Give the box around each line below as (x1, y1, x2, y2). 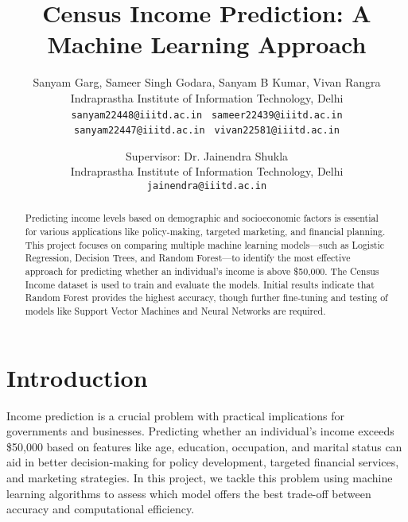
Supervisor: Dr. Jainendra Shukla (125, 147, 289, 164)
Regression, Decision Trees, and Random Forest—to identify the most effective (25, 251, 351, 265)
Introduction (6, 361, 148, 393)
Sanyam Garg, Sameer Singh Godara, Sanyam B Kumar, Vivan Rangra (33, 74, 381, 91)
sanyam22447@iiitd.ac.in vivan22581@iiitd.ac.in (74, 125, 340, 137)
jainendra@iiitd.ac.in (146, 180, 267, 191)
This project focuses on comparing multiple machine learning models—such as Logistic (25, 238, 385, 251)
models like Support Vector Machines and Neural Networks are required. (25, 304, 326, 318)
